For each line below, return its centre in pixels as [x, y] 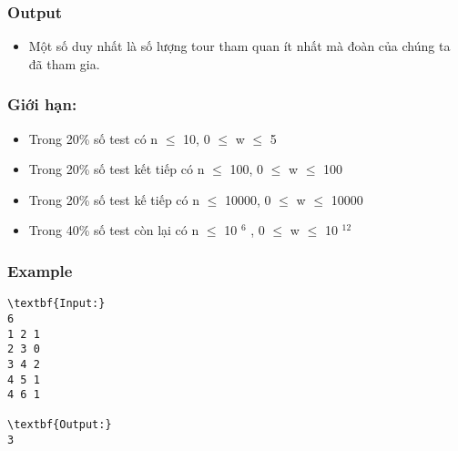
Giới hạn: [42, 104]
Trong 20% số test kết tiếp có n [117, 169]
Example [40, 270]
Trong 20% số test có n [93, 138]
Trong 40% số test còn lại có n [114, 230]
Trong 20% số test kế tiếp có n [114, 199]
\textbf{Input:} [56, 304]
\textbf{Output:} [60, 425]
